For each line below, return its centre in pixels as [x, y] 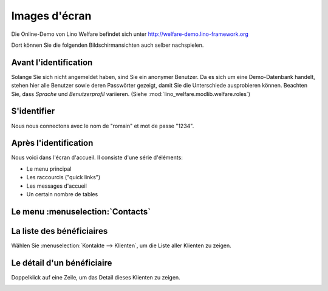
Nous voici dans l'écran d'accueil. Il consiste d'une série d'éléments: [97, 157]
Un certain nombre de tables [62, 194]
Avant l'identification [52, 62]
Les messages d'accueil [57, 186]
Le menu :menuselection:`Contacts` [81, 212]
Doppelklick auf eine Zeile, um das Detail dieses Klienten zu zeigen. [96, 277]
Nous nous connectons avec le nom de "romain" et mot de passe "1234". [103, 126]
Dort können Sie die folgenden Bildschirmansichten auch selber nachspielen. [108, 45]
